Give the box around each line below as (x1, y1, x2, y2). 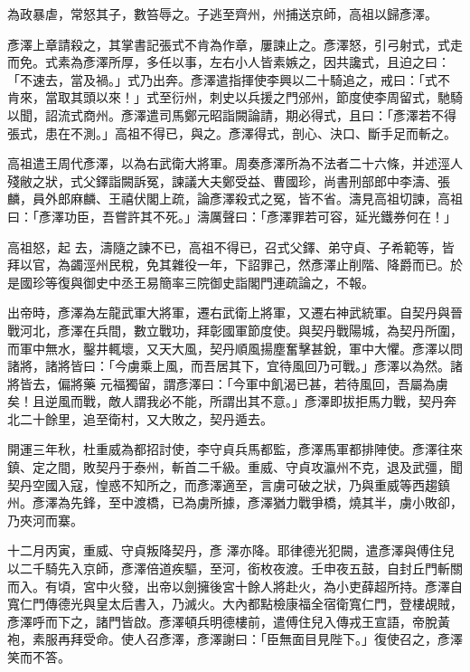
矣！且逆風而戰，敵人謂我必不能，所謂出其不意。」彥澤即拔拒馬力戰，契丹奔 (7, 392, 456, 411)
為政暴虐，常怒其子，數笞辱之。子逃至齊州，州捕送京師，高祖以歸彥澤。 (7, 5, 437, 23)
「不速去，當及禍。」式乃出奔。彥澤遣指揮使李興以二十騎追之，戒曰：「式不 (7, 70, 450, 89)
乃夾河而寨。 (7, 510, 83, 529)
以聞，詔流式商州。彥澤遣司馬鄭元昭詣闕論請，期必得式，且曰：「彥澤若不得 (7, 105, 456, 124)
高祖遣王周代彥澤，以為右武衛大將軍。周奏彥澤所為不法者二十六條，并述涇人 (7, 154, 463, 173)
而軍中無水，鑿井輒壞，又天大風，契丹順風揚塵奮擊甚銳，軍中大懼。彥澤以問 (7, 338, 463, 357)
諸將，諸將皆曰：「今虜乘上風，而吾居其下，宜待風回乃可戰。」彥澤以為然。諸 (7, 356, 463, 375)
